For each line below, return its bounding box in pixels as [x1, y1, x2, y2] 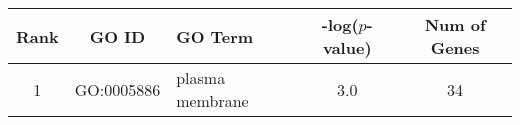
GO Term [176, 24, 254, 48]
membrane [176, 89, 249, 112]
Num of [424, 13, 486, 36]
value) [322, 36, 372, 59]
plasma [176, 66, 226, 89]
